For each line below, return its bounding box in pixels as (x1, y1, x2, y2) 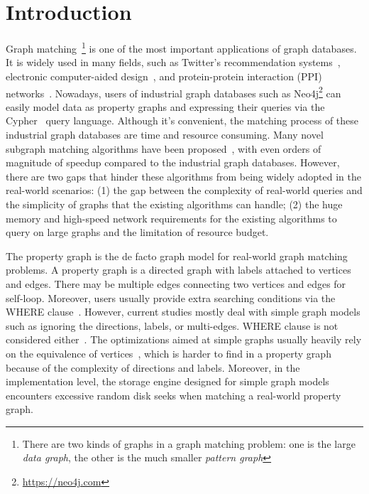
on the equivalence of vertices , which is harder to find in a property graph (6, 345, 331, 360)
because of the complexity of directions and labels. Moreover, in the (6, 360, 300, 375)
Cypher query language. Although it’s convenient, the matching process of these (6, 113, 359, 128)
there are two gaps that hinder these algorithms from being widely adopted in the (6, 168, 361, 183)
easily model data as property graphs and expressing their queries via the (6, 99, 325, 114)
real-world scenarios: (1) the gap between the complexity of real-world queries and (6, 183, 363, 198)
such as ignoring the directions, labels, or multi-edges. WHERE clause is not (6, 318, 338, 333)
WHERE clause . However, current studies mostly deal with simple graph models (6, 304, 360, 319)
